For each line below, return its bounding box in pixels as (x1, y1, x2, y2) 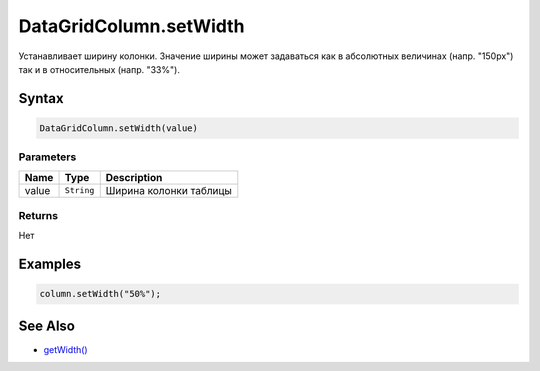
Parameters (18, 150, 77, 164)
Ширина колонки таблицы (105, 183, 232, 197)
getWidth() (43, 343, 89, 355)
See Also (18, 317, 75, 334)
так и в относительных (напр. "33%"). (18, 63, 180, 75)
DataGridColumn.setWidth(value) (39, 122, 199, 134)
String (64, 185, 95, 196)
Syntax (18, 90, 64, 107)
